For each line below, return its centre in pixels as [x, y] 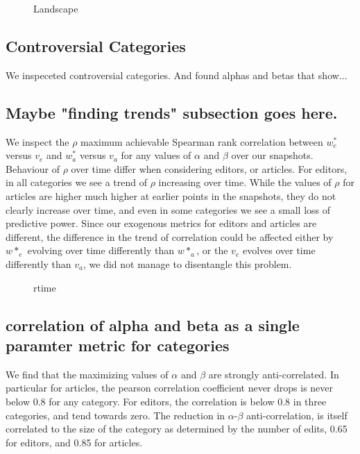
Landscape [56, 8]
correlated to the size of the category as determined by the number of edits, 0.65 [177, 429]
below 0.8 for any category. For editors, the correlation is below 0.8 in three [166, 401]
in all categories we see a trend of [76, 182]
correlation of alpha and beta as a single [153, 325]
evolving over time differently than [101, 250]
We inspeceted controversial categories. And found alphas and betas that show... [177, 75]
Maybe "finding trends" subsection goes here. [172, 112]
